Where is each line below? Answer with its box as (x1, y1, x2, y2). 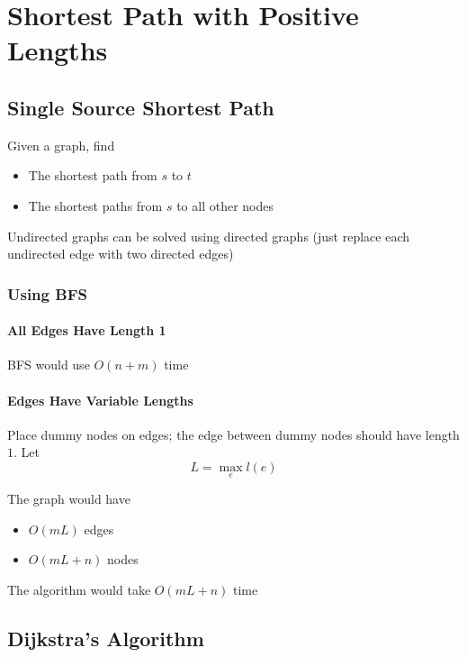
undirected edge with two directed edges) (7, 244, 234, 263)
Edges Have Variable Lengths (7, 390, 193, 409)
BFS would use (7, 355, 90, 374)
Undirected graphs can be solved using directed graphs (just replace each (7, 226, 410, 245)
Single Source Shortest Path (7, 93, 274, 121)
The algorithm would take (7, 579, 151, 598)
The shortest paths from (28, 196, 163, 214)
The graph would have (7, 489, 130, 508)
